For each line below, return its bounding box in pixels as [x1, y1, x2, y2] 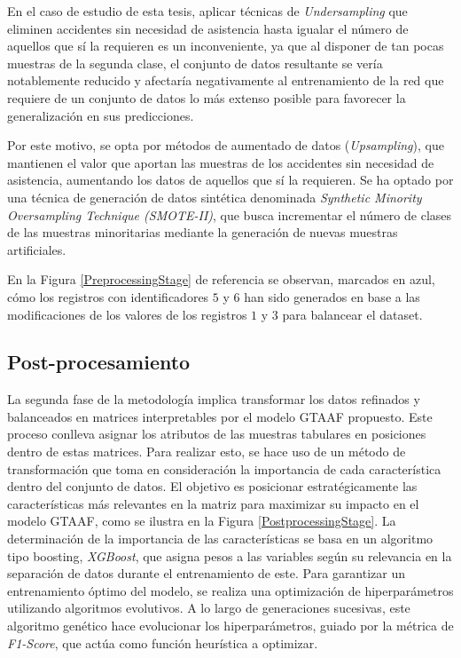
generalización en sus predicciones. [7, 106, 194, 124]
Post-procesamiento [7, 348, 191, 376]
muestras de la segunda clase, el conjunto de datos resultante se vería [7, 53, 383, 72]
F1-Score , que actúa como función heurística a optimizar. [7, 633, 318, 652]
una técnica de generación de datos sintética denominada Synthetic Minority [7, 187, 422, 206]
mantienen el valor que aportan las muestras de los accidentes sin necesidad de [7, 153, 434, 171]
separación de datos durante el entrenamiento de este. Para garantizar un [7, 564, 406, 583]
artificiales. [7, 240, 66, 258]
